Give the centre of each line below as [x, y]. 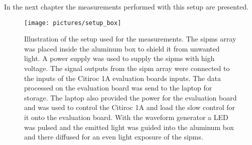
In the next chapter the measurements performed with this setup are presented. [127, 6]
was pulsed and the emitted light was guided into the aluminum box [129, 127]
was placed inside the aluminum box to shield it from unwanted [122, 48]
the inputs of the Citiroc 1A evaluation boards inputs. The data [122, 78]
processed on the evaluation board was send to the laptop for [118, 88]
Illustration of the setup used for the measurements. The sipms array [130, 39]
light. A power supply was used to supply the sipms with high [119, 58]
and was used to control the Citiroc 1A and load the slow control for [130, 107]
